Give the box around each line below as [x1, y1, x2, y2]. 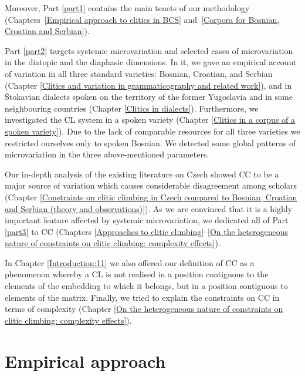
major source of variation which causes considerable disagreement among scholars [5, 179, 297, 192]
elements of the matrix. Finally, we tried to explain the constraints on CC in [5, 291, 280, 303]
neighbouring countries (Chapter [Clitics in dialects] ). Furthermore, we [5, 102, 259, 114]
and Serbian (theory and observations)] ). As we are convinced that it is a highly [5, 202, 293, 214]
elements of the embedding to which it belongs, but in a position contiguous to [5, 280, 288, 292]
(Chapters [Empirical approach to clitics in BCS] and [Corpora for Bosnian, [5, 13, 280, 25]
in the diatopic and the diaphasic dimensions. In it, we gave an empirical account [5, 56, 297, 68]
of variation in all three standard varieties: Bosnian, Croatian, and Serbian [5, 67, 273, 79]
